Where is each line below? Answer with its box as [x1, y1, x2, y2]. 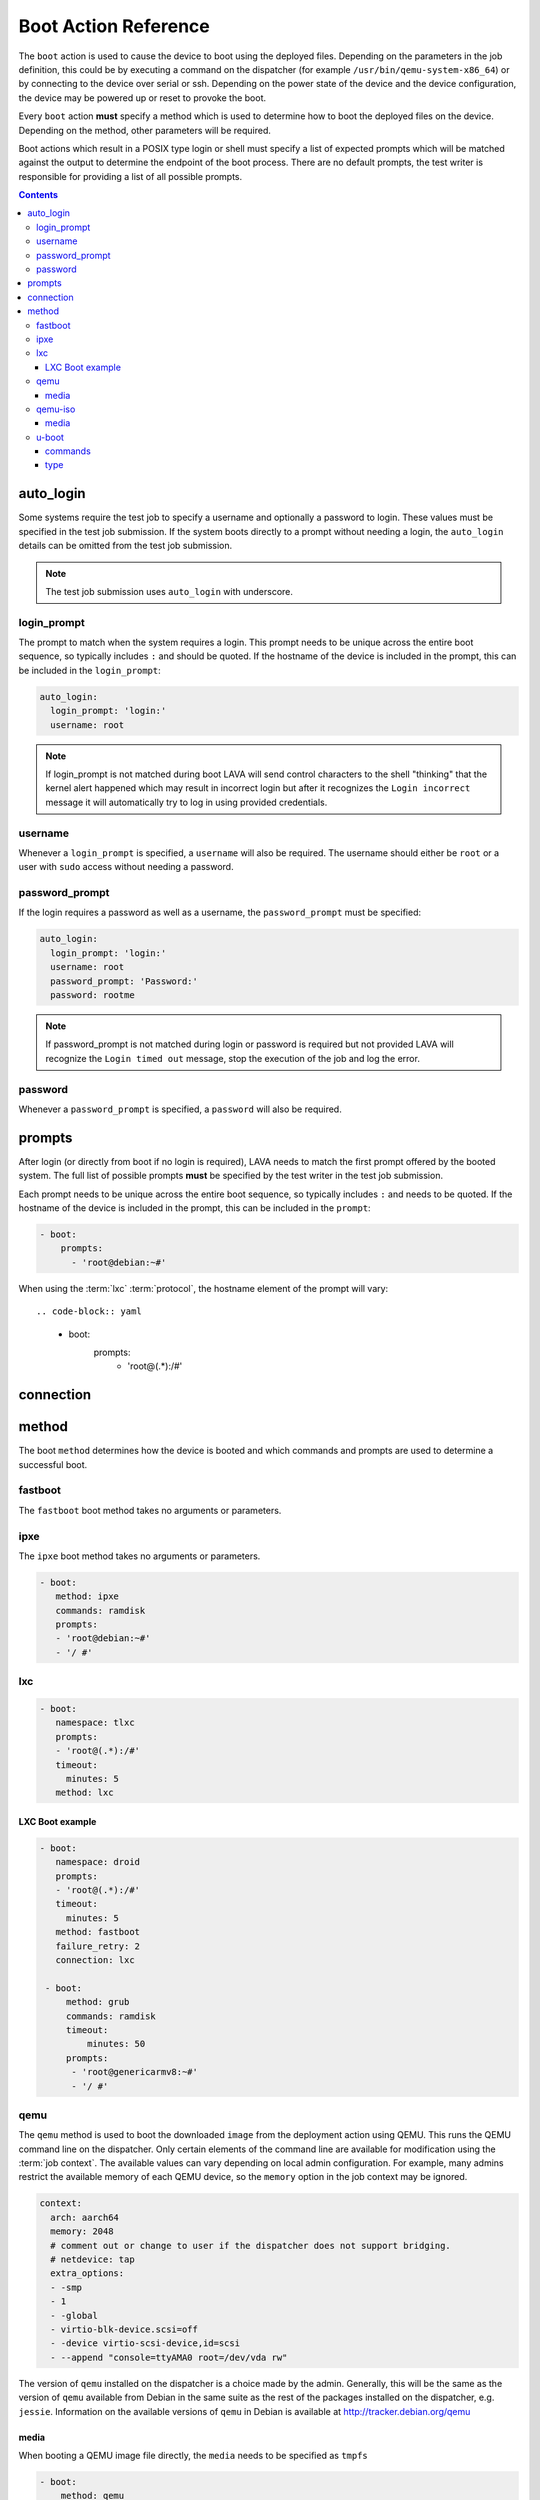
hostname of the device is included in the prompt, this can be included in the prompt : [18, 1202, 371, 1214]
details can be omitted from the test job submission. [18, 540, 233, 552]
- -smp [50, 2281, 83, 2293]
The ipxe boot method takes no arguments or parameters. [18, 1550, 261, 1562]
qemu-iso [36, 403, 76, 415]
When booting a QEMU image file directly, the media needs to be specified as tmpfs [18, 2449, 369, 2461]
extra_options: [50, 2268, 125, 2279]
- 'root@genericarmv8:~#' [71, 2066, 199, 2078]
